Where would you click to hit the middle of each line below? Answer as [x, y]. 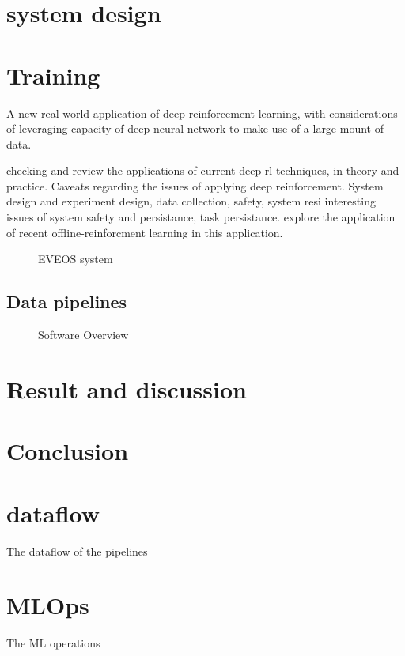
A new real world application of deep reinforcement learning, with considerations [202, 113]
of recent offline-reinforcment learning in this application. [145, 232]
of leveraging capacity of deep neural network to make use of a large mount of [195, 128]
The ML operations [53, 643]
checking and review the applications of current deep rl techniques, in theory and [203, 170]
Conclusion [68, 451]
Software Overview [83, 335]
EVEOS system [76, 259]
